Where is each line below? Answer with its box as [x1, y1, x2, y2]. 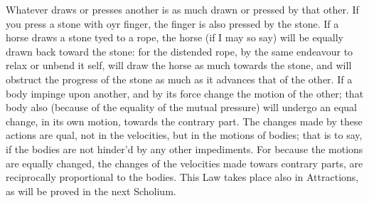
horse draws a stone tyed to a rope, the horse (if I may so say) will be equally [6, 30, 344, 45]
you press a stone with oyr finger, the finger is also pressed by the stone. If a [6, 16, 339, 31]
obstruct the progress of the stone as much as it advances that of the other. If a [6, 71, 353, 86]
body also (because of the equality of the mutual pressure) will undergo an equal [6, 100, 357, 115]
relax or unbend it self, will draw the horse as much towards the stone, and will [6, 58, 352, 73]
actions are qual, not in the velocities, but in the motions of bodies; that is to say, [6, 127, 363, 142]
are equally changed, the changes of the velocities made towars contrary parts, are [6, 155, 363, 170]
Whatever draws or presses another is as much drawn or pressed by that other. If [6, 2, 359, 16]
